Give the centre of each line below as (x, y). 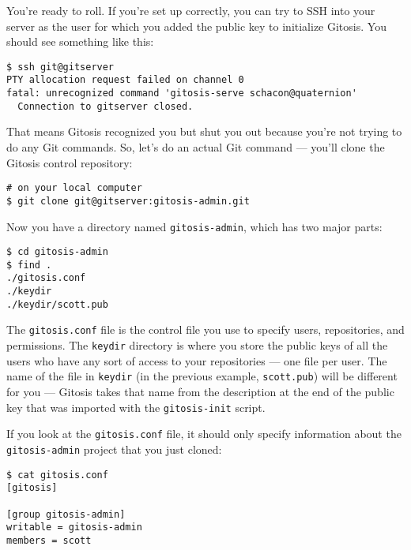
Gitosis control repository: (70, 162)
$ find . (29, 265)
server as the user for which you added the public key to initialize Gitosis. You (196, 26)
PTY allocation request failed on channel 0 (125, 80)
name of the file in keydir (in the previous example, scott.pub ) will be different (202, 376)
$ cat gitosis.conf (57, 475)
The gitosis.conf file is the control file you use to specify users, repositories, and (205, 329)
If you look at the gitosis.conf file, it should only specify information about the (204, 434)
